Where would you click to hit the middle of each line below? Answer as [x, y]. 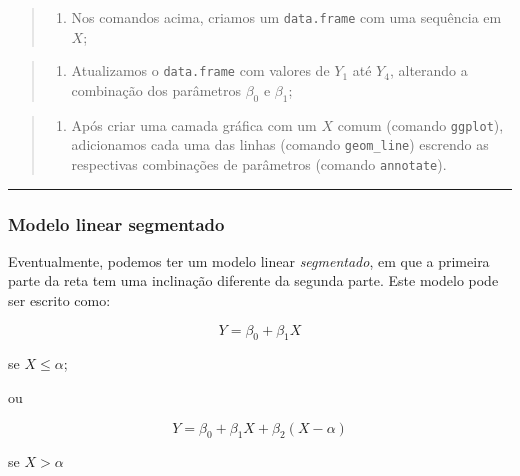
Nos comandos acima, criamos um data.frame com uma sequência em [286, 17]
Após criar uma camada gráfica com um [194, 124]
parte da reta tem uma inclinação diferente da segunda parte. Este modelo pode [253, 280]
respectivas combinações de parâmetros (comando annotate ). [259, 164]
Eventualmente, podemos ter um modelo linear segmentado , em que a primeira [249, 260]
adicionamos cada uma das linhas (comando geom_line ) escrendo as [280, 144]
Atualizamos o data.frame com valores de [200, 70]
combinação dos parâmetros [156, 89]
